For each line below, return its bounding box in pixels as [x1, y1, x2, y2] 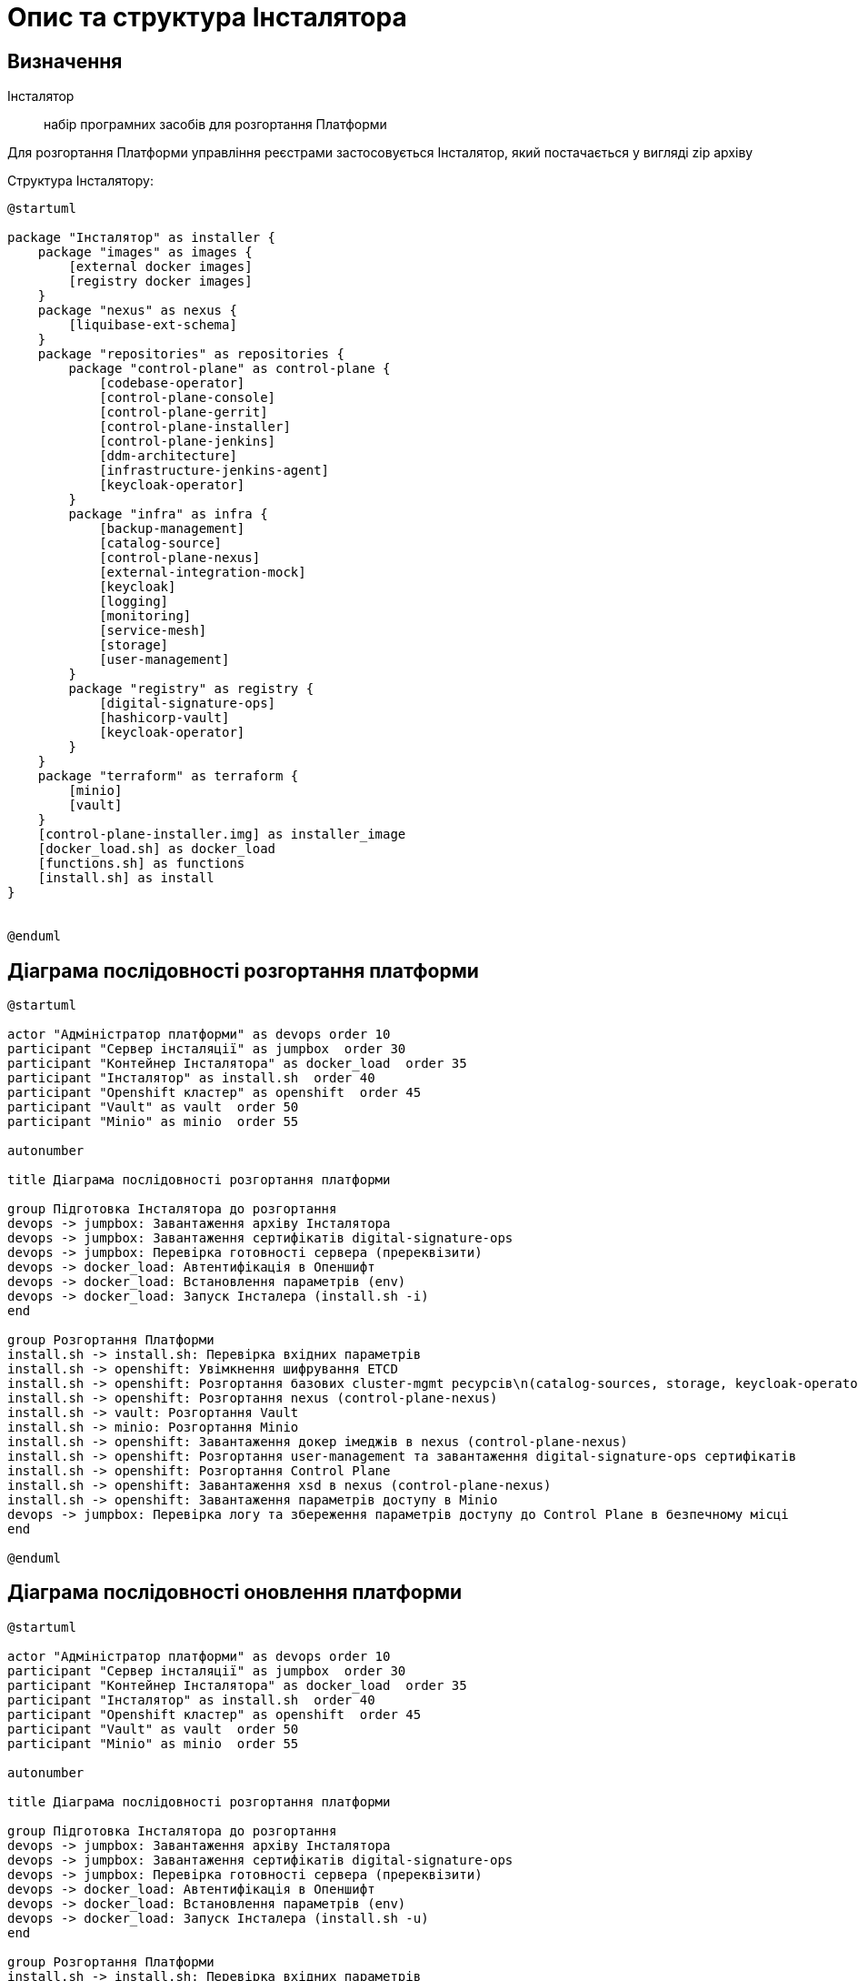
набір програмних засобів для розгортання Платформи [44, 116, 387, 133]
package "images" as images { [37, 245, 253, 260]
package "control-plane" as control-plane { [68, 361, 391, 377]
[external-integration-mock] [99, 565, 306, 580]
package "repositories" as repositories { [37, 347, 344, 362]
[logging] [99, 594, 169, 609]
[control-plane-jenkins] [99, 434, 276, 449]
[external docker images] [68, 259, 253, 275]
